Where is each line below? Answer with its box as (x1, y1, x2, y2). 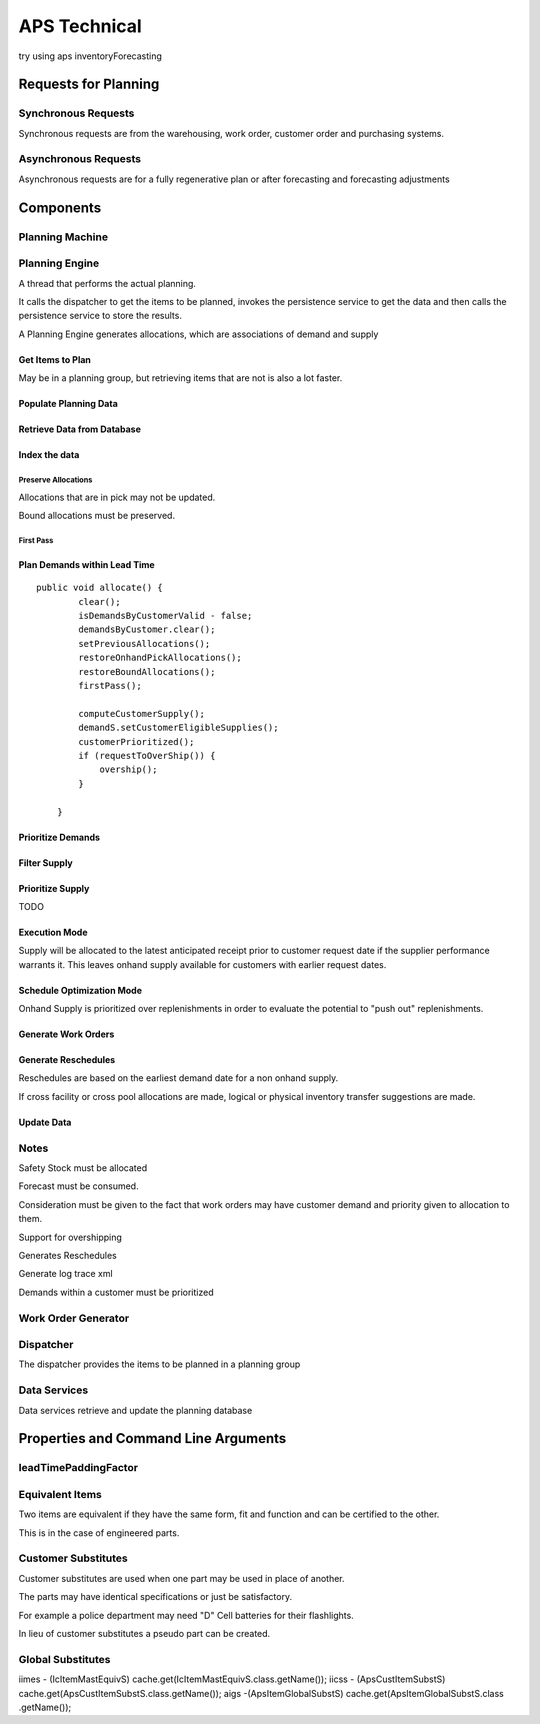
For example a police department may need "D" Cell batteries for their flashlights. (18, 1609, 354, 1621)
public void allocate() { (36, 582, 164, 594)
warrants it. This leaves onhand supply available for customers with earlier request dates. (18, 958, 387, 970)
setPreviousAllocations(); (78, 638, 211, 649)
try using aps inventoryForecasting (18, 50, 162, 62)
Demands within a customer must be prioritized (18, 1286, 214, 1298)
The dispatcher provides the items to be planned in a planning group (18, 1358, 301, 1370)
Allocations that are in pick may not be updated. (18, 491, 216, 503)
